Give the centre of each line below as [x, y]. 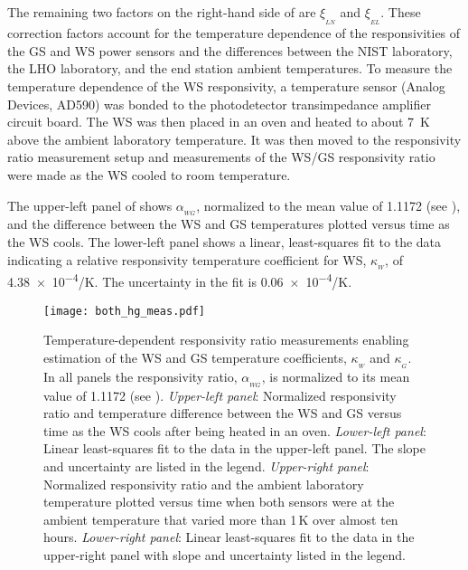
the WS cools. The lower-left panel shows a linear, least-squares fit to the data [225, 242]
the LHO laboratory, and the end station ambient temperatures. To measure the [230, 68]
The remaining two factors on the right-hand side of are [162, 12]
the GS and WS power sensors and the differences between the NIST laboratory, [230, 50]
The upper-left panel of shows [90, 205]
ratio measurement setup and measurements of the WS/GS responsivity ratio [221, 157]
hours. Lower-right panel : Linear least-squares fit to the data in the [229, 537]
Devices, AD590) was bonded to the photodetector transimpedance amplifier [219, 104]
